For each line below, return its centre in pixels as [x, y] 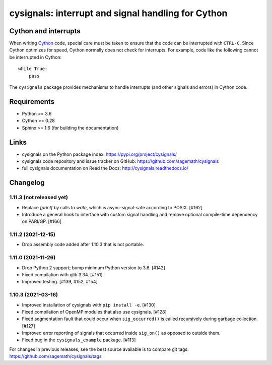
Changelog [27, 183]
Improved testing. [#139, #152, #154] [60, 282]
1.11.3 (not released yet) [39, 198]
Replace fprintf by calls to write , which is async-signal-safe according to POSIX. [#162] [112, 207]
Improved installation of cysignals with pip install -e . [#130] [89, 305]
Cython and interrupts [45, 31]
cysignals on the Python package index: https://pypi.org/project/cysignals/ [99, 154]
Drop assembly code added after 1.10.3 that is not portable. [83, 245]
